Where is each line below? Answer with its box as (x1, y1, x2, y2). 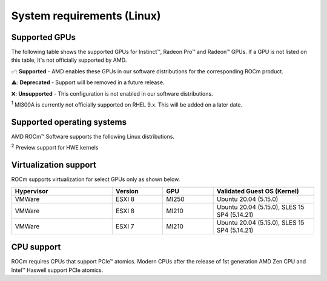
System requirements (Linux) (11, 9, 161, 22)
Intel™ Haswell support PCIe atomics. (11, 266, 104, 274)
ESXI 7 (115, 222, 134, 230)
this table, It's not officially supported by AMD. (11, 56, 127, 64)
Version (115, 187, 139, 195)
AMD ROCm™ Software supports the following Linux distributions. (11, 133, 175, 140)
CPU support (11, 242, 61, 253)
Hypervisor (15, 187, 48, 195)
